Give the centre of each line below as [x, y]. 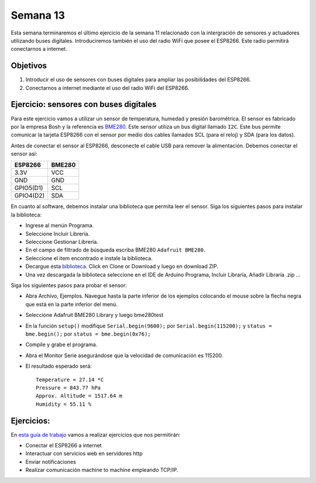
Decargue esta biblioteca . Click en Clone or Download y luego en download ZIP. [122, 267]
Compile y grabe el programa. [61, 344]
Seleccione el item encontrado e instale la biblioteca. [89, 258]
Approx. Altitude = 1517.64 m [79, 396]
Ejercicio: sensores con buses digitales [84, 104]
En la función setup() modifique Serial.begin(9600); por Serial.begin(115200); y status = [149, 326]
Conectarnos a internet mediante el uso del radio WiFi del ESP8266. [107, 88]
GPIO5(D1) [29, 188]
